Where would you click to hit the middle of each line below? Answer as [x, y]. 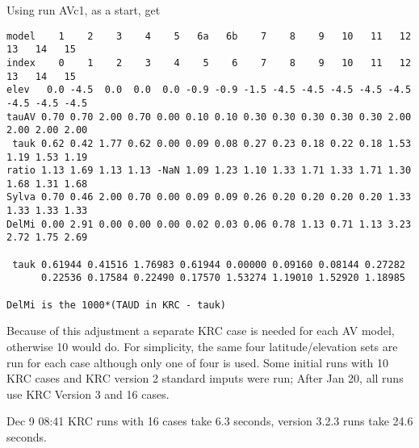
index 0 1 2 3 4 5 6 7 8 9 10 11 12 [209, 63]
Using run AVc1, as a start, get [84, 10]
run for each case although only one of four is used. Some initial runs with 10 [197, 362]
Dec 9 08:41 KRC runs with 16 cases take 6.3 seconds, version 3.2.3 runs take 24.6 [210, 421]
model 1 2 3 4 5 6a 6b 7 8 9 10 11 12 [209, 36]
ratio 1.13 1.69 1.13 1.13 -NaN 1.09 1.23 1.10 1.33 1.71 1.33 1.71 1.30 [209, 171]
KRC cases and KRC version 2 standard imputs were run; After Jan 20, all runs [205, 378]
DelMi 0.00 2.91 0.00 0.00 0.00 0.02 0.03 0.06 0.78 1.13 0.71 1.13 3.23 [209, 224]
